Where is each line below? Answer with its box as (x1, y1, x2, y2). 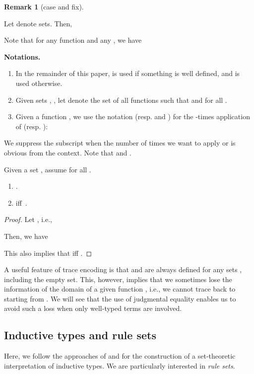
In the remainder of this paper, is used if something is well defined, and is (15, 68, 240, 78)
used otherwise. (15, 77, 63, 88)
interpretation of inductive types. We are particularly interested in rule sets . (4, 360, 235, 371)
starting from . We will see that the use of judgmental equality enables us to (4, 293, 236, 303)
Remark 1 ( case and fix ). (4, 1, 84, 11)
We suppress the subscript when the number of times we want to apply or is (4, 138, 236, 148)
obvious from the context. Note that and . (4, 147, 131, 157)
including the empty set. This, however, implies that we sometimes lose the (4, 274, 232, 284)
